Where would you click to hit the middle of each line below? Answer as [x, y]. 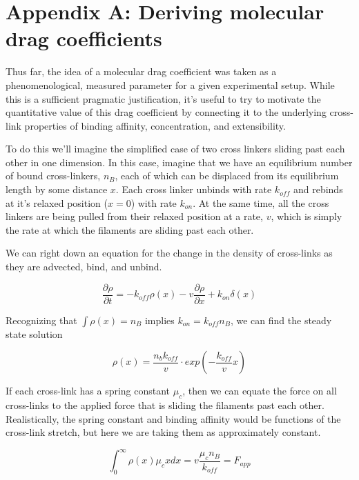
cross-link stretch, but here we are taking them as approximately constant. [163, 432]
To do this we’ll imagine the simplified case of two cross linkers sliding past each [175, 149]
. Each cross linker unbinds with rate [194, 189]
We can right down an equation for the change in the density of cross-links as [169, 253]
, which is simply [307, 216]
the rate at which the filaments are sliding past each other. [130, 229]
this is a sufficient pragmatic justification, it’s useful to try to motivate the [163, 98]
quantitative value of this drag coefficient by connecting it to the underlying [166, 112]
